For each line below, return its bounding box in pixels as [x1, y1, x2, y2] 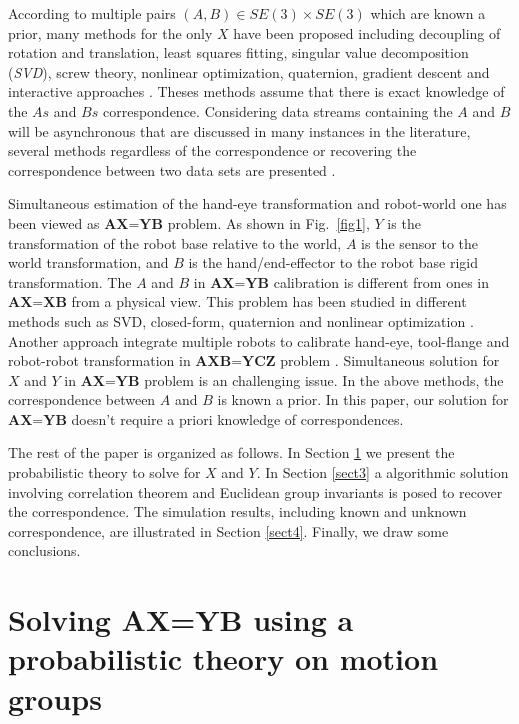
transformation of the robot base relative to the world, [8, 232, 342, 253]
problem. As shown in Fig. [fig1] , [167, 212, 370, 233]
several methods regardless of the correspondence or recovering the [8, 140, 417, 161]
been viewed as [8, 212, 100, 233]
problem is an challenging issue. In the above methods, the [144, 369, 504, 390]
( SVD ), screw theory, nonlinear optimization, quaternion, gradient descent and [8, 61, 490, 82]
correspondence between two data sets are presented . [8, 159, 336, 180]
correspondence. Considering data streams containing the [102, 100, 453, 121]
